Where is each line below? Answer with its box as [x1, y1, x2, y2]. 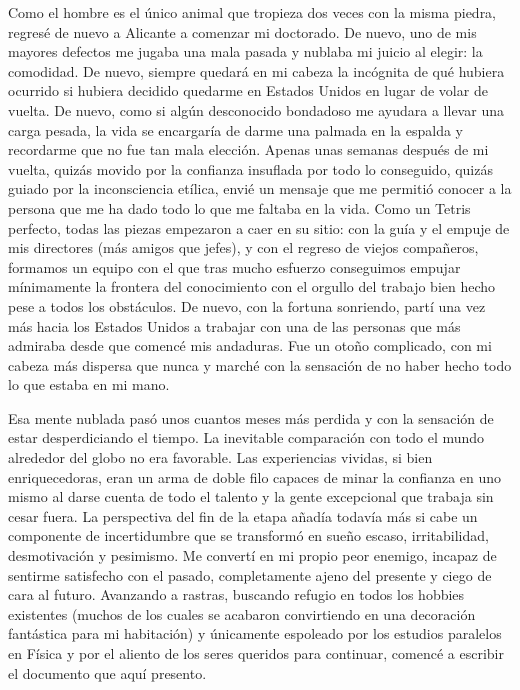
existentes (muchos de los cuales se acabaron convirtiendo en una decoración [8, 603, 476, 624]
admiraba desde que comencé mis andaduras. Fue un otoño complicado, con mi [8, 335, 492, 356]
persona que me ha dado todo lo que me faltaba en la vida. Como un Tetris [8, 197, 471, 218]
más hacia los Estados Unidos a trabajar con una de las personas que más [8, 315, 461, 336]
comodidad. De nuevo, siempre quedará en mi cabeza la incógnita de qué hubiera [8, 60, 505, 81]
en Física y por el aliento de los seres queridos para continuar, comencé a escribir [8, 643, 504, 663]
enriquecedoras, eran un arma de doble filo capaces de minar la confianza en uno [8, 466, 502, 487]
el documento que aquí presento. [8, 662, 207, 683]
